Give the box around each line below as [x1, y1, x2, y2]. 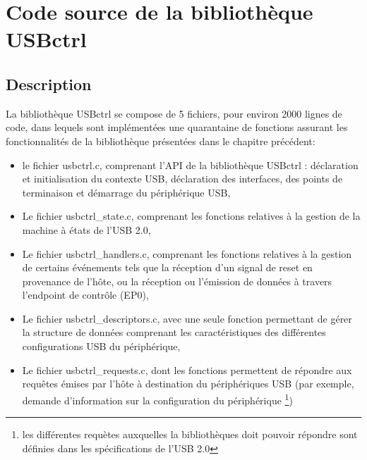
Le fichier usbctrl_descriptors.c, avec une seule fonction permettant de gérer [22, 311, 352, 325]
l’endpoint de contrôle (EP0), [22, 287, 149, 302]
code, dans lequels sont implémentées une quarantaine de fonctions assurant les [6, 120, 348, 135]
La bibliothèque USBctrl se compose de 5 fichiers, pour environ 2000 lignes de [6, 106, 342, 120]
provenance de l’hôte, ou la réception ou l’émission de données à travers [22, 273, 332, 288]
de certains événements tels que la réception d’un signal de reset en [22, 260, 313, 275]
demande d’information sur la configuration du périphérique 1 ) [22, 390, 293, 407]
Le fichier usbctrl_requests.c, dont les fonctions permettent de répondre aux [22, 362, 352, 377]
